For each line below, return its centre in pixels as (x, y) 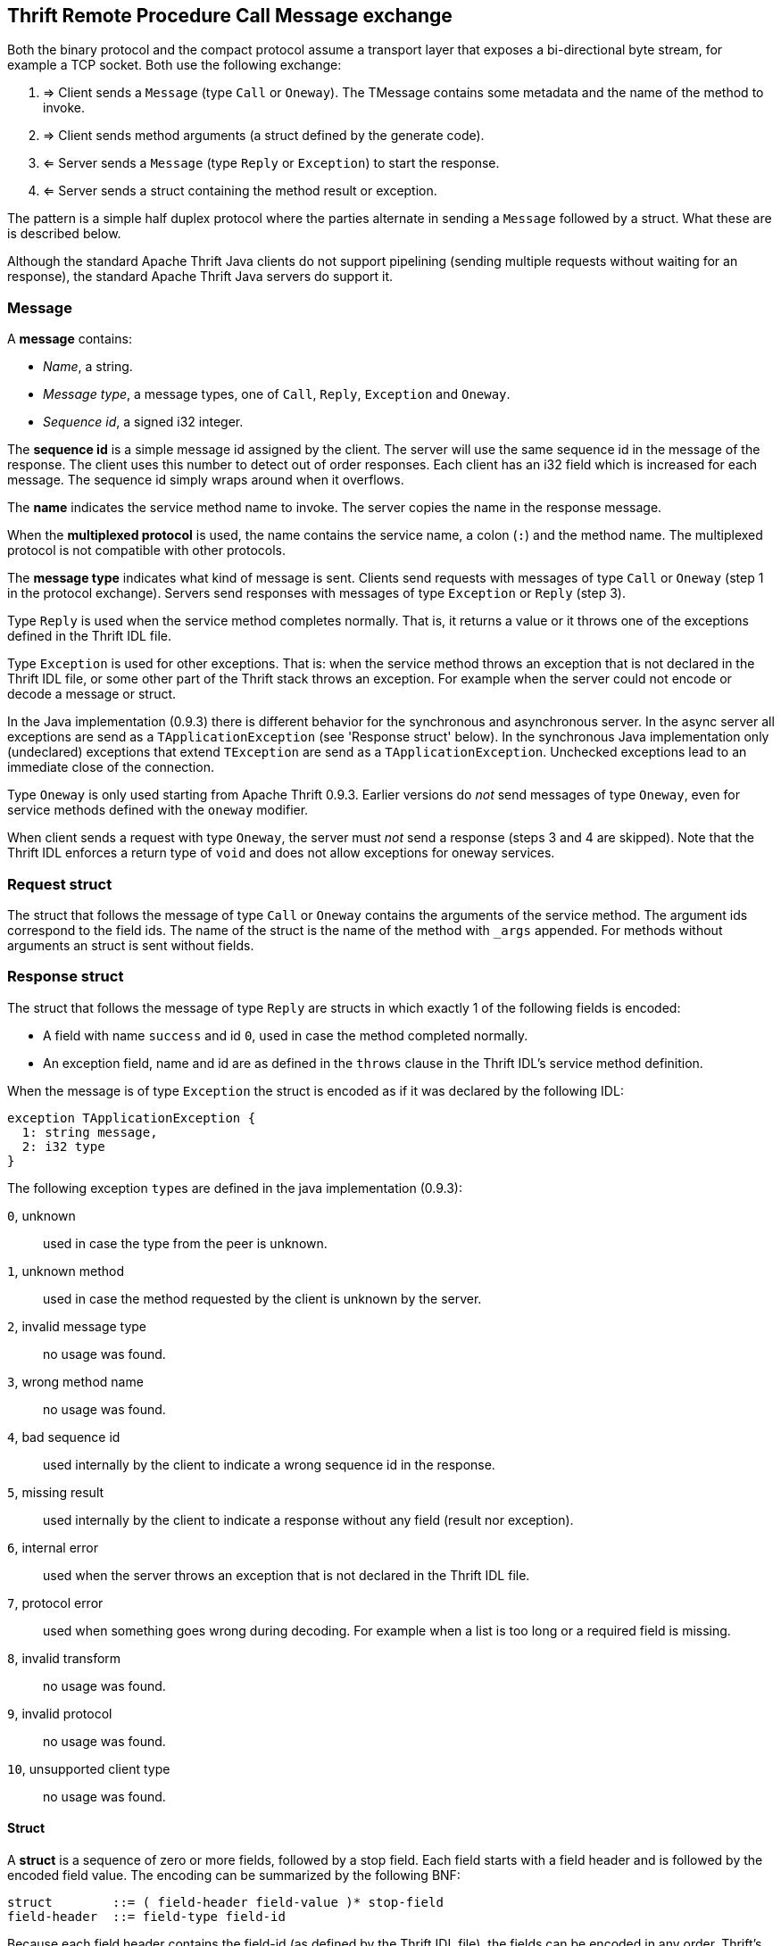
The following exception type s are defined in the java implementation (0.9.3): (235, 1188)
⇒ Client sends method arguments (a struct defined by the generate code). (264, 136)
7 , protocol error (55, 1602)
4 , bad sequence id (64, 1437)
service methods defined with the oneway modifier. (158, 810)
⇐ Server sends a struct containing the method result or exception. (240, 191)
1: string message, (90, 1132)
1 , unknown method (66, 1271)
